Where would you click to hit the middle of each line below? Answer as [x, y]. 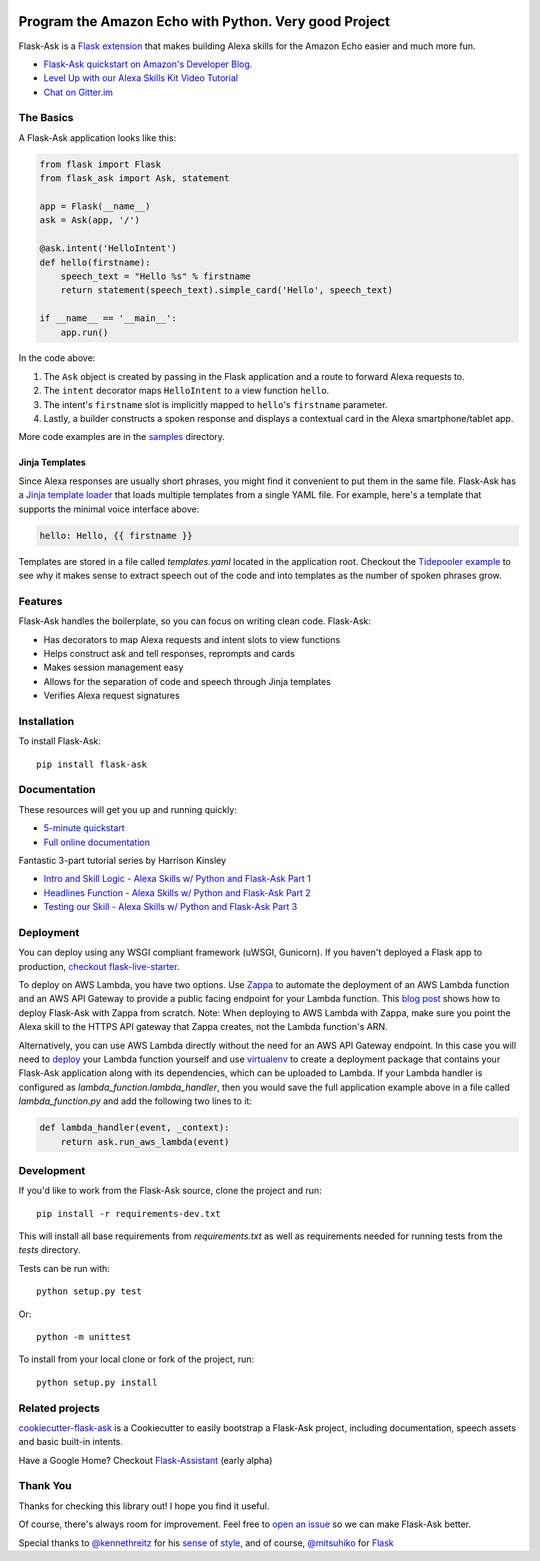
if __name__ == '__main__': [108, 318]
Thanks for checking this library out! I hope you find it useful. [144, 1506]
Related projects [59, 1408]
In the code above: [57, 358]
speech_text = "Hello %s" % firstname [155, 276]
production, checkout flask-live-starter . [99, 966]
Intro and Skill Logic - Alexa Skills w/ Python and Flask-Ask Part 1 [177, 879]
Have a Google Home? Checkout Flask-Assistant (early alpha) [145, 1460]
